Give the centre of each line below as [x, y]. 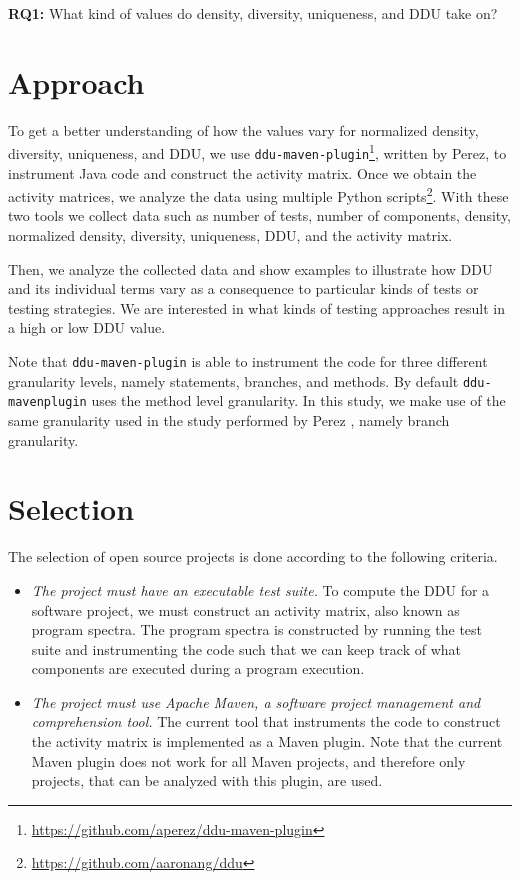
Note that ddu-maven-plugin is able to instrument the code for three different [248, 361]
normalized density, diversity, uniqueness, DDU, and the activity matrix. [230, 235]
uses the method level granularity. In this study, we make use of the [298, 400]
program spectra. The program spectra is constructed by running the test [257, 629]
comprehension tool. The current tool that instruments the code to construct [266, 721]
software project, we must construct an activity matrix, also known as [245, 609]
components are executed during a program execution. [198, 668]
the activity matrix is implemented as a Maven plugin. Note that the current [267, 741]
